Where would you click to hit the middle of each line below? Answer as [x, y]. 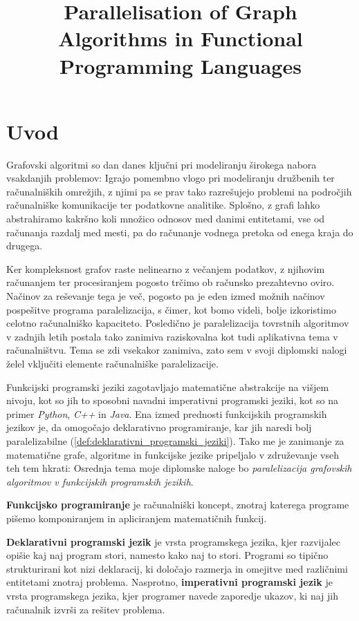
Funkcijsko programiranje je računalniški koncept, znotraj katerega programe [178, 505]
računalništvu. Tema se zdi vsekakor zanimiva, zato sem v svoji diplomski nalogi [177, 350]
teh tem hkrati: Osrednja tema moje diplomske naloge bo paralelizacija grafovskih [179, 468]
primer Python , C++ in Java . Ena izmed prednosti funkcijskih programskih [167, 413]
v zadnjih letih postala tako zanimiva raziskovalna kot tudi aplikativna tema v [172, 336]
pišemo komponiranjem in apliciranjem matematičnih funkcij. [137, 518]
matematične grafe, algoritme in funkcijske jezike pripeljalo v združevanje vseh [173, 454]
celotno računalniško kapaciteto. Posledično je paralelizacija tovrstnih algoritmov [178, 323]
